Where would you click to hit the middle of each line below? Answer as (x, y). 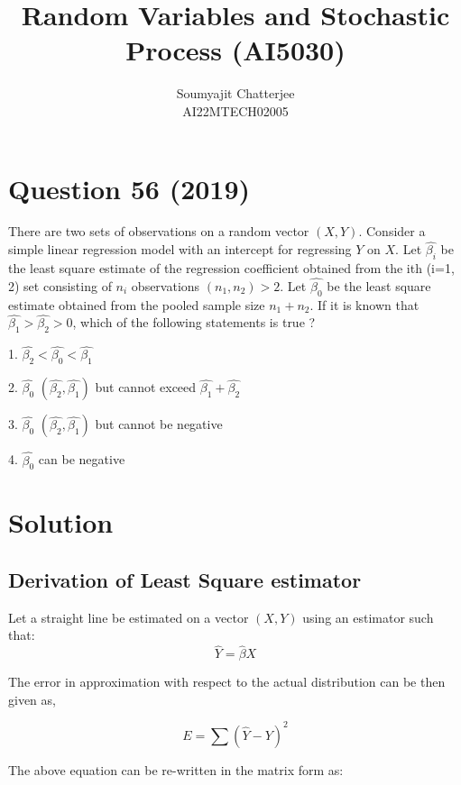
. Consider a (392, 231)
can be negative (82, 459)
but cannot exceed (146, 387)
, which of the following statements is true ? (194, 322)
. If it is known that (364, 304)
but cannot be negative (159, 424)
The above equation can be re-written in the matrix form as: (176, 769)
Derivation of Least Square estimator (185, 580)
